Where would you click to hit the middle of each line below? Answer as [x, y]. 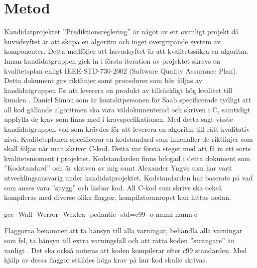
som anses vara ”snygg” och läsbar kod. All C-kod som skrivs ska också [113, 187]
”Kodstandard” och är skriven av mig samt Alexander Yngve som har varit [119, 168]
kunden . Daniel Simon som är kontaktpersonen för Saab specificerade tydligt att [128, 100]
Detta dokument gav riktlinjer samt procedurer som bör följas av [103, 80]
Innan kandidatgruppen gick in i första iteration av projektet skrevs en [112, 60]
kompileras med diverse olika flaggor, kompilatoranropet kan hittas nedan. [118, 197]
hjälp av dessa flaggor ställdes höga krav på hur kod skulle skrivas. [106, 260]
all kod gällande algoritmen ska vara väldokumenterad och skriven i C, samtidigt [127, 109]
